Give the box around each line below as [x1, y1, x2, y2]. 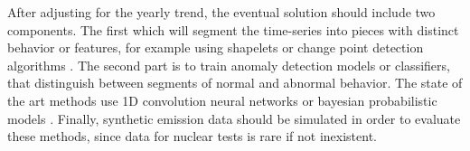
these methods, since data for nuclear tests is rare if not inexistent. [7, 127, 377, 146]
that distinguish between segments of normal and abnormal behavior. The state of [7, 73, 463, 92]
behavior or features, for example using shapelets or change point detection [7, 38, 424, 57]
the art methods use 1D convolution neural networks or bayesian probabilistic [7, 90, 437, 109]
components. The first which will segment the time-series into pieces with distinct [7, 20, 459, 39]
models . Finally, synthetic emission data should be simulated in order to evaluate [7, 109, 461, 127]
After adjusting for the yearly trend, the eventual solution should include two [7, 3, 436, 21]
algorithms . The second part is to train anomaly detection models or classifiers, [7, 55, 450, 74]
